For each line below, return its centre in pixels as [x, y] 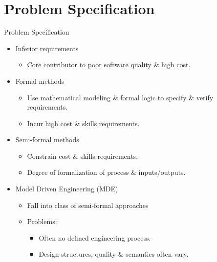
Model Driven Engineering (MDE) [67, 189]
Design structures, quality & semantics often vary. [114, 254]
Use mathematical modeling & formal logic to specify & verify [120, 97]
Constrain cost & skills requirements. [83, 156]
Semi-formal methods [47, 140]
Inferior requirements [47, 48]
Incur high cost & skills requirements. [83, 123]
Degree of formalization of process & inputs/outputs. [106, 172]
